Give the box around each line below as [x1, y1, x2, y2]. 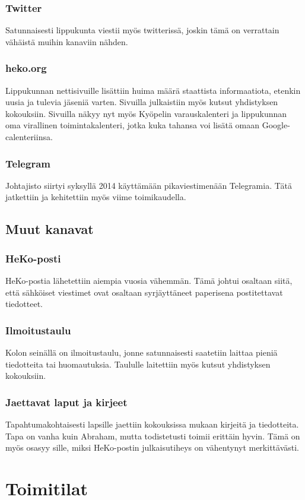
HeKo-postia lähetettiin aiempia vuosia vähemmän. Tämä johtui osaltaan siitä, [5, 274, 293, 286]
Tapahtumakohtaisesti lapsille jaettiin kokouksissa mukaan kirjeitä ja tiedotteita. [5, 418, 299, 430]
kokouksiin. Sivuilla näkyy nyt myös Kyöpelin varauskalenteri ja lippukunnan [5, 107, 287, 119]
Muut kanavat [5, 220, 94, 238]
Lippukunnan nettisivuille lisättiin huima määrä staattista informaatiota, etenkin [5, 84, 301, 96]
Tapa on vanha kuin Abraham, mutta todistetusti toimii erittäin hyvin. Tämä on [5, 429, 300, 442]
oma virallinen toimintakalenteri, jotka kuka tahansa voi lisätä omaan [5, 119, 260, 131]
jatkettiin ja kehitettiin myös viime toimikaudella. [5, 191, 186, 203]
